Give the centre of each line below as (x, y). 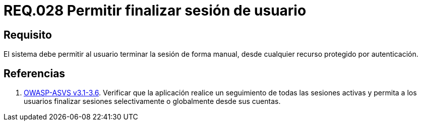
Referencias (35, 73)
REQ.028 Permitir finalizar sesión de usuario (155, 11)
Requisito (28, 35)
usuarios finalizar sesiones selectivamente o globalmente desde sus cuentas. (152, 101)
